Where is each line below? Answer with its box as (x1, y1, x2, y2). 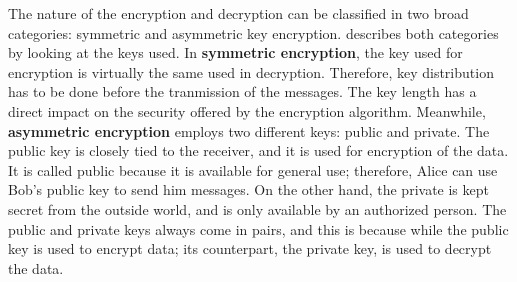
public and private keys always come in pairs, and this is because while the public (8, 218, 509, 239)
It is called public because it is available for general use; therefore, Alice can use (8, 159, 498, 180)
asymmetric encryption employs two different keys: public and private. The (8, 120, 490, 141)
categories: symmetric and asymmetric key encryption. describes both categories (8, 22, 499, 43)
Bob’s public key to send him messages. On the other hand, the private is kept (8, 179, 489, 200)
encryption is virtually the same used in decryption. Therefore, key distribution (8, 61, 494, 82)
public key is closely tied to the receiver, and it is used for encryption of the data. (8, 140, 509, 161)
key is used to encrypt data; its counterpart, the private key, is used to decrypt (8, 238, 492, 259)
